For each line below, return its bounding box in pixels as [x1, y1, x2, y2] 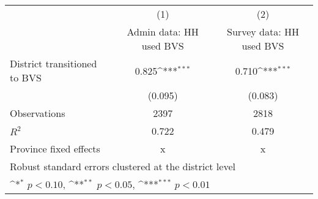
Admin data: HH [127, 24, 199, 39]
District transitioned [10, 56, 97, 70]
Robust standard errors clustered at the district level [10, 159, 235, 173]
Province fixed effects [10, 141, 100, 156]
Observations [10, 106, 65, 120]
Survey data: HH [227, 24, 299, 39]
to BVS [10, 70, 42, 84]
